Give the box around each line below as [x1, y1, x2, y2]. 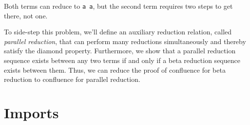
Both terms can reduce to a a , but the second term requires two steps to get [4, 1, 233, 11]
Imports [4, 103, 59, 122]
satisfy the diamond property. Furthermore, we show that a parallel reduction [4, 46, 236, 56]
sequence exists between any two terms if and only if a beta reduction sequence [4, 55, 240, 65]
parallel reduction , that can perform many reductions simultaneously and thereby [4, 36, 246, 46]
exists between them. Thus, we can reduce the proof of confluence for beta [4, 64, 226, 75]
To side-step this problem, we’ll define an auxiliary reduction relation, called [4, 27, 232, 37]
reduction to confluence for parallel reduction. [4, 74, 140, 84]
